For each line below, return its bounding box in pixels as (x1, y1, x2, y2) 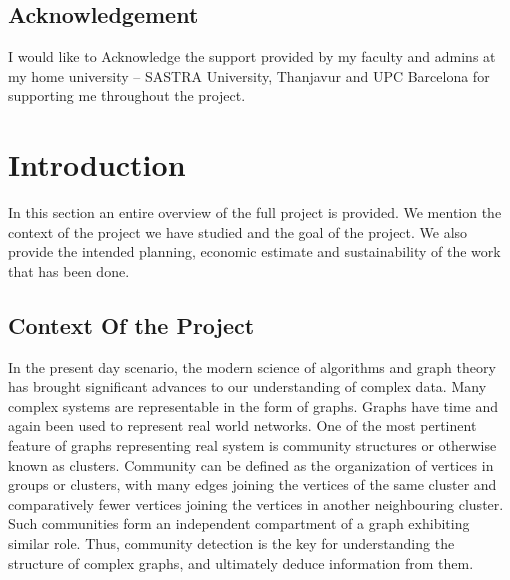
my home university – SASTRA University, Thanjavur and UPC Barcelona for (8, 65, 490, 86)
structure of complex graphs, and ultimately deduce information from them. (8, 552, 474, 573)
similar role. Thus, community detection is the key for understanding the (8, 533, 455, 554)
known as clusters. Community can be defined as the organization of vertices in (8, 454, 494, 475)
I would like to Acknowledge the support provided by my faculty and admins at (8, 46, 496, 67)
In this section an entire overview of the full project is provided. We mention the (8, 202, 502, 223)
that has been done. (8, 260, 130, 281)
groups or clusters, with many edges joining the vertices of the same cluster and (8, 474, 497, 495)
